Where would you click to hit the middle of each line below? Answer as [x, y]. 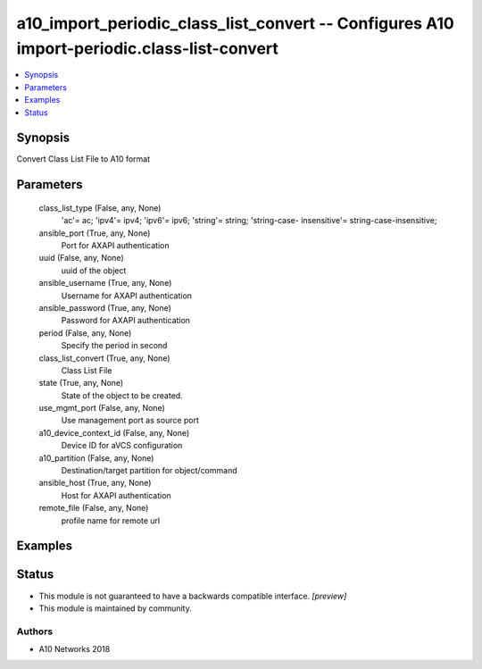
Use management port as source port [130, 421]
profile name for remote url [111, 520]
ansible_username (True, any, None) [105, 283]
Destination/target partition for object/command [149, 471]
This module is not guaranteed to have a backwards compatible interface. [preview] [193, 596]
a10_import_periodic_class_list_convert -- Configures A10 [235, 23]
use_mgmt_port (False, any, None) [102, 408]
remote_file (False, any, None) [94, 508]
